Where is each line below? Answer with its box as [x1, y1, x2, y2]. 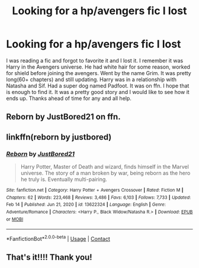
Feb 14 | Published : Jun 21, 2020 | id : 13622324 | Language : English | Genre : [6, 202, 166, 208]
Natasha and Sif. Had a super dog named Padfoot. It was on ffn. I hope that [6, 82, 190, 89]
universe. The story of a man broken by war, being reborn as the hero [20, 170, 191, 177]
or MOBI [6, 216, 24, 222]
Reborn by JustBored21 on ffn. [6, 112, 121, 122]
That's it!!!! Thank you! [6, 253, 93, 263]
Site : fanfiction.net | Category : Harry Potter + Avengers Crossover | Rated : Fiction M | [6, 188, 184, 193]
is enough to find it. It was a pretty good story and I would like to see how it [6, 88, 190, 95]
